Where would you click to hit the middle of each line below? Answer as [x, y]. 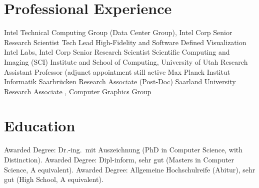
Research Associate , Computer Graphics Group [78, 91]
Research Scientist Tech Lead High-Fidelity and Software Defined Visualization [125, 42]
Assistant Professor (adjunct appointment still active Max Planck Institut [117, 71]
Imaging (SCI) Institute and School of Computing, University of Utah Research [126, 61]
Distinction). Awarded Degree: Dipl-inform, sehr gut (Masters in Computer [119, 159]
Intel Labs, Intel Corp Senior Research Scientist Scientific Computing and [117, 52]
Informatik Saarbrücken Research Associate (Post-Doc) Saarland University [120, 81]
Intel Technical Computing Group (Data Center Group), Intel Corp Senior [118, 32]
